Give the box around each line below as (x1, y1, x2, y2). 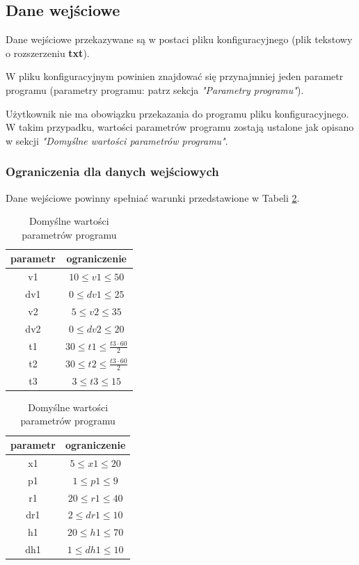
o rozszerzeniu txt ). (6, 45, 90, 60)
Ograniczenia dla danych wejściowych (6, 163, 219, 180)
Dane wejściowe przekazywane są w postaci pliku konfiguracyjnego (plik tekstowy (6, 32, 353, 47)
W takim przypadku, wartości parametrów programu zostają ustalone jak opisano (6, 120, 354, 134)
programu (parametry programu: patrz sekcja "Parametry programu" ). (6, 82, 304, 97)
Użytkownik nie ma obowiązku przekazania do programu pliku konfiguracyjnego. (6, 106, 349, 120)
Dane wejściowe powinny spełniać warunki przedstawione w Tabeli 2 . (6, 190, 300, 205)
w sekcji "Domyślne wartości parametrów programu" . (6, 133, 228, 148)
